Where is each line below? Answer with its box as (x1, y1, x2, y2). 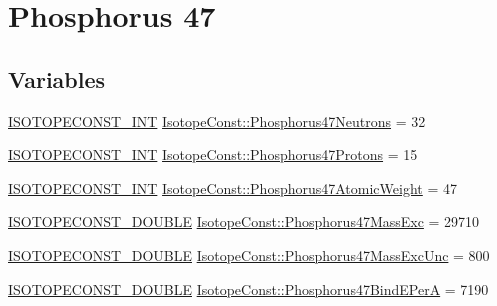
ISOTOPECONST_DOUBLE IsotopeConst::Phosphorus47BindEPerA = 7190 (8, 278, 489, 299)
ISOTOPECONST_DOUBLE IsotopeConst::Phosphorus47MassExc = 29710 (8, 211, 480, 232)
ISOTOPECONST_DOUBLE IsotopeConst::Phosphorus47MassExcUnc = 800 (8, 244, 490, 265)
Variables (8, 63, 106, 94)
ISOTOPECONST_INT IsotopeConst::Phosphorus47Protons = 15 (8, 144, 418, 165)
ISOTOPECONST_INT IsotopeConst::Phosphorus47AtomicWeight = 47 (8, 177, 457, 198)
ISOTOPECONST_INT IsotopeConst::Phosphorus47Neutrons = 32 (8, 110, 426, 131)
